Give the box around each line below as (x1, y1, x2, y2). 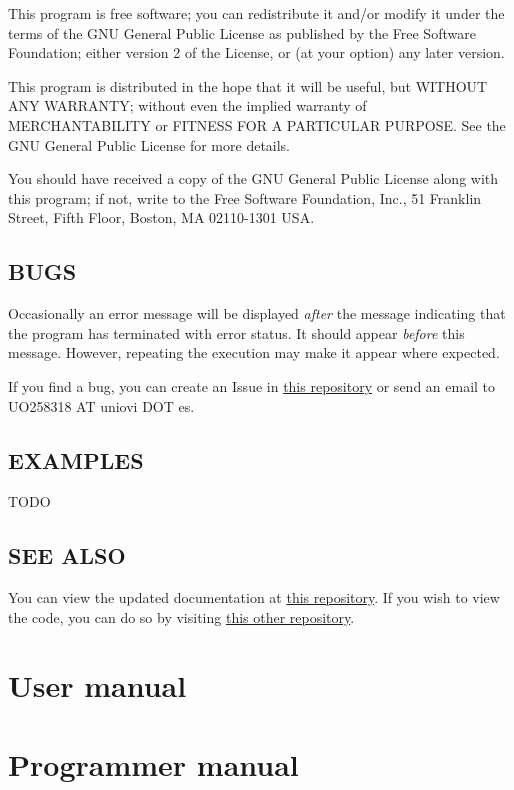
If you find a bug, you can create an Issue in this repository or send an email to (8, 375, 496, 396)
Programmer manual (8, 743, 299, 784)
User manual (8, 665, 187, 706)
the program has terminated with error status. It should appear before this (8, 322, 465, 343)
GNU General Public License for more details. (8, 134, 291, 155)
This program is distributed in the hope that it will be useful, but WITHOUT (8, 75, 488, 96)
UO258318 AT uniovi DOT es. (8, 395, 195, 416)
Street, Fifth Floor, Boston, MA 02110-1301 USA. (8, 207, 315, 228)
